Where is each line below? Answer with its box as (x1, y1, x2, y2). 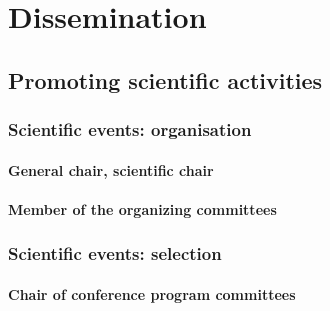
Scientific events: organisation (8, 117, 252, 142)
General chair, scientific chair (8, 159, 214, 180)
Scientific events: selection (8, 241, 222, 266)
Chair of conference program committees (8, 283, 296, 304)
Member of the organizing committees (8, 198, 277, 219)
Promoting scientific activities (8, 64, 323, 95)
